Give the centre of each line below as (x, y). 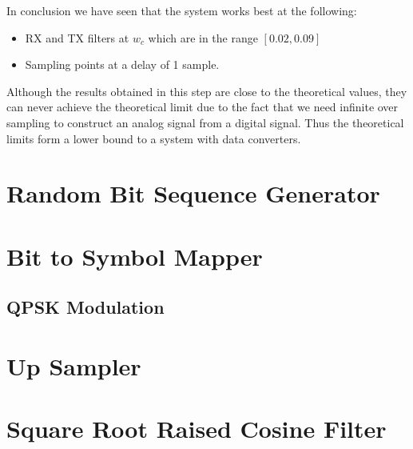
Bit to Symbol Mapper (135, 256)
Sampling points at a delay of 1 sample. (122, 64)
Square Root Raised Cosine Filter (197, 429)
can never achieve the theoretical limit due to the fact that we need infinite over (203, 107)
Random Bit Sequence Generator (193, 193)
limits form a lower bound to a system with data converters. (154, 138)
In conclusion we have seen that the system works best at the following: (182, 10)
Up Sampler (74, 365)
